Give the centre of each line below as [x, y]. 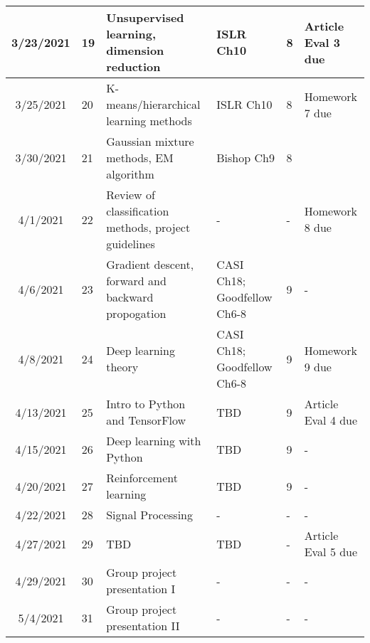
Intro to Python [146, 404]
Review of [131, 195]
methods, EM [140, 158]
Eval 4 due [331, 420]
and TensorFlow [146, 420]
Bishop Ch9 [245, 158]
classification [138, 211]
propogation [136, 313]
